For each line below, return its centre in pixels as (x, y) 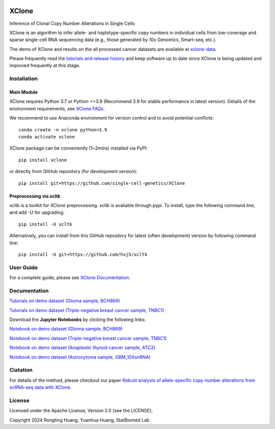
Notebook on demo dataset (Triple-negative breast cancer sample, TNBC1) (88, 338)
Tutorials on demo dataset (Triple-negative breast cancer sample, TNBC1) (87, 310)
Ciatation (21, 370)
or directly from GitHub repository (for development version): (73, 171)
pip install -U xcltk (45, 224)
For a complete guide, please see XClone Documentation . (70, 278)
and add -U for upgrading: (37, 212)
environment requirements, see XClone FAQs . (57, 108)
